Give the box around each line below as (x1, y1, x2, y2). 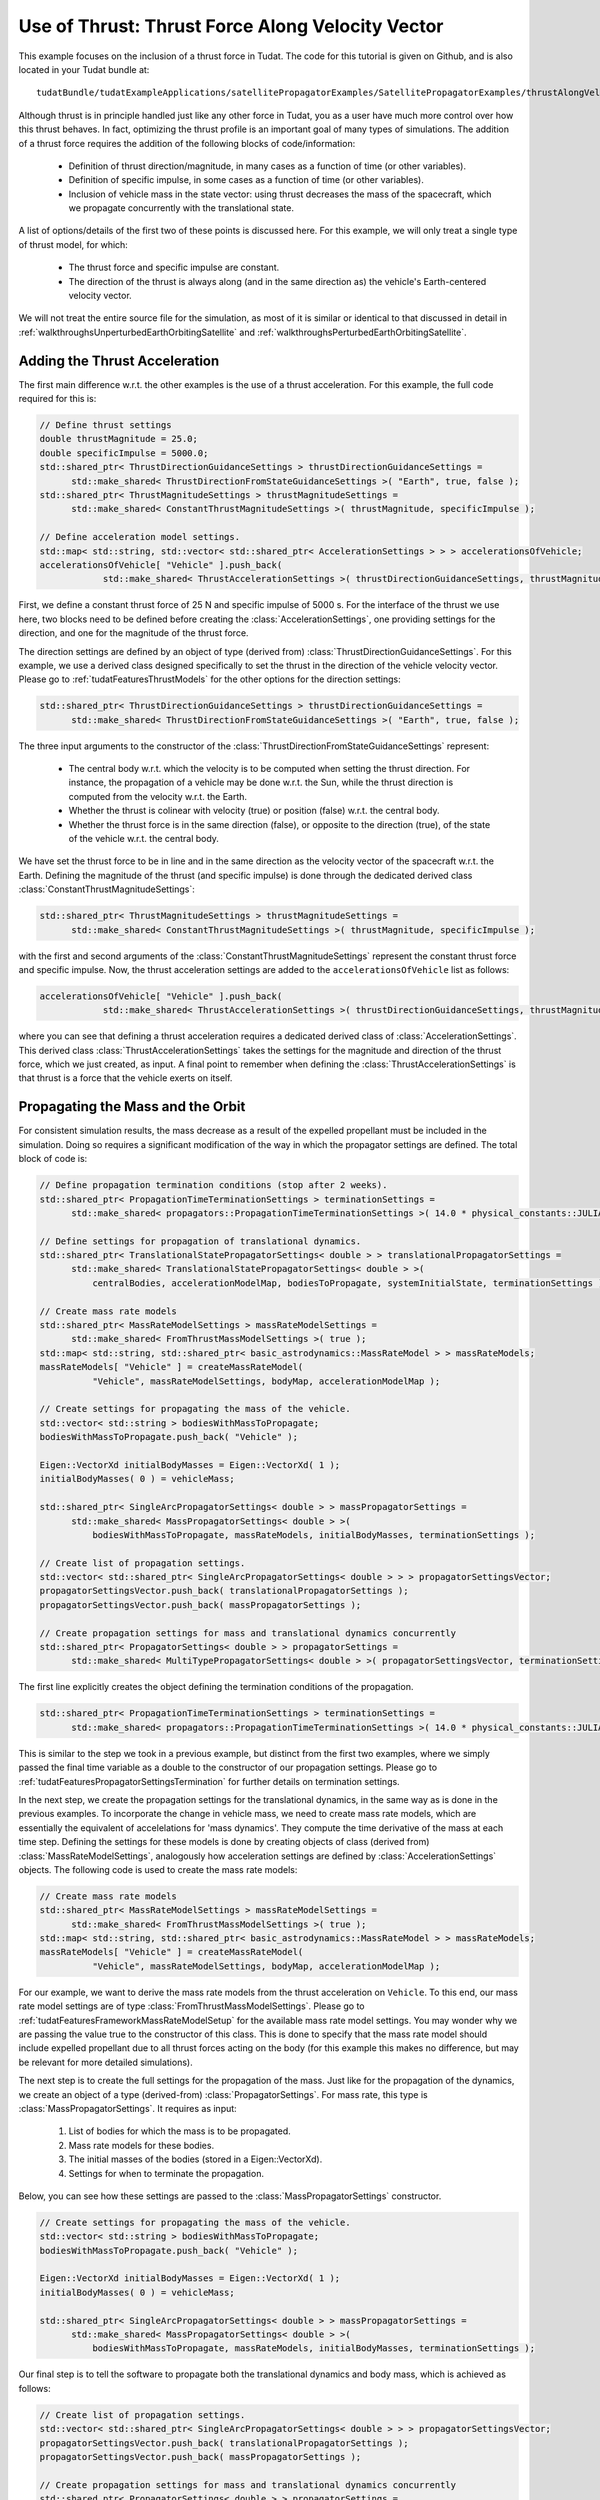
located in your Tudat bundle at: (18, 63, 150, 75)
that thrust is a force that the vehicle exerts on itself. (18, 1072, 233, 1084)
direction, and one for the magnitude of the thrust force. (18, 627, 249, 639)
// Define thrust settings (39, 420, 172, 431)
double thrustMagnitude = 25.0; (39, 433, 199, 445)
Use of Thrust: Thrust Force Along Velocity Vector (18, 15, 444, 37)
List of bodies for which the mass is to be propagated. (68, 2125, 292, 2137)
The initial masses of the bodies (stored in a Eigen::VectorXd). (68, 2153, 323, 2165)
